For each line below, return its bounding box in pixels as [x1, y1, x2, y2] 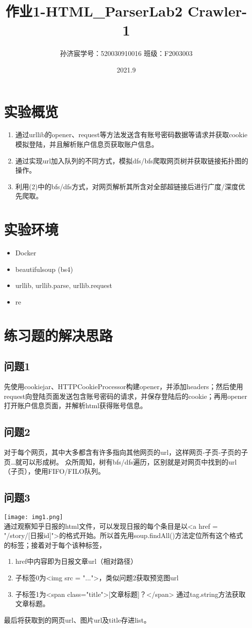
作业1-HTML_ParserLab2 [5, 1, 183, 21]
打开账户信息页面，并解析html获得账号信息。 [4, 400, 147, 411]
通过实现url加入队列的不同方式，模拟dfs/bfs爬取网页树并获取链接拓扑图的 [15, 155, 249, 165]
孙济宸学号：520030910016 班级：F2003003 [60, 48, 193, 58]
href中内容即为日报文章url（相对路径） [15, 556, 137, 566]
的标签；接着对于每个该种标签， [4, 539, 106, 550]
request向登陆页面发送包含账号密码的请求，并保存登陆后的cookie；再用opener [4, 391, 248, 401]
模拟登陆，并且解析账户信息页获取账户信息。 [15, 139, 158, 149]
